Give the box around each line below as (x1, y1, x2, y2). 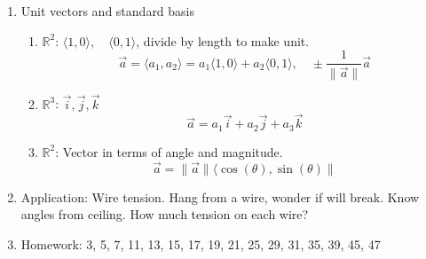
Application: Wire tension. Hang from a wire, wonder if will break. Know (20, 187, 420, 206)
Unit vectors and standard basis (20, 2, 195, 20)
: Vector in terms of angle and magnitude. (55, 142, 283, 161)
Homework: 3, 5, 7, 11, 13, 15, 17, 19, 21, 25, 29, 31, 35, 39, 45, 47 (20, 234, 381, 253)
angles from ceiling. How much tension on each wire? (20, 205, 309, 224)
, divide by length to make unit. (136, 31, 310, 50)
